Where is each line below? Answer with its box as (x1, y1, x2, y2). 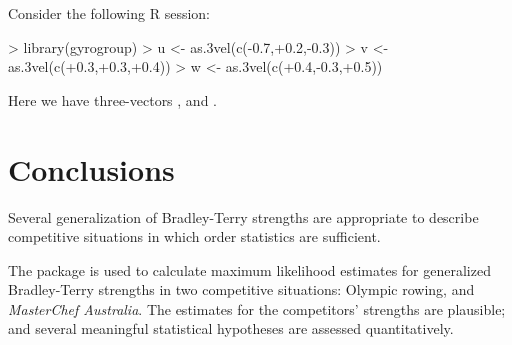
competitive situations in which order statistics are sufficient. (8, 226, 381, 247)
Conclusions (8, 148, 175, 189)
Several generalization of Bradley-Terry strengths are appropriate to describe (8, 206, 479, 227)
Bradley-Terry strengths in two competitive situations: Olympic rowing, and (8, 279, 475, 300)
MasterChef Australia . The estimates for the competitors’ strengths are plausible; (8, 298, 506, 319)
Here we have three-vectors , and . (8, 89, 217, 110)
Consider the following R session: (8, 3, 210, 23)
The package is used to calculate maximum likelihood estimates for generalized (8, 259, 491, 280)
